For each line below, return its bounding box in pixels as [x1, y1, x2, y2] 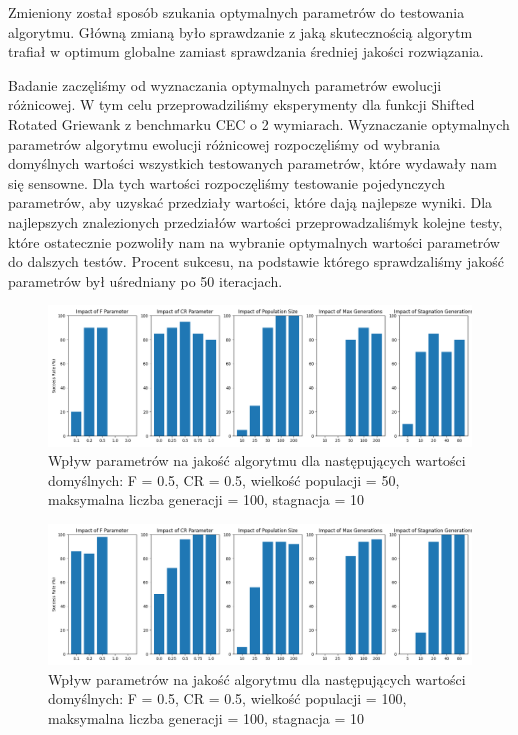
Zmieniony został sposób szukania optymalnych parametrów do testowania [8, 2, 465, 22]
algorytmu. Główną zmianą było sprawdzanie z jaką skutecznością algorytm [8, 21, 473, 42]
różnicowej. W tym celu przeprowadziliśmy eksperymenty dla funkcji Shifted [8, 94, 475, 115]
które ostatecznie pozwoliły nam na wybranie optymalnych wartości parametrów [8, 231, 500, 252]
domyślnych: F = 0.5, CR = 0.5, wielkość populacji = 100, [48, 688, 407, 709]
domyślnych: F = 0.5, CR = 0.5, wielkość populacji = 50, [48, 469, 400, 490]
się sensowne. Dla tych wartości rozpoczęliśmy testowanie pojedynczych [8, 172, 445, 193]
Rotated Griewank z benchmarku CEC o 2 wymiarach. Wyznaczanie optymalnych [8, 113, 510, 134]
